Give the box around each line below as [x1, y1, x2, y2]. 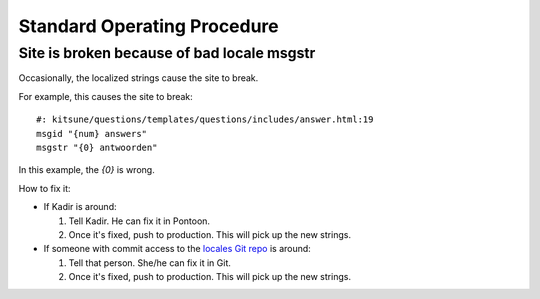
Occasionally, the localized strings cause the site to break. [18, 72, 259, 84]
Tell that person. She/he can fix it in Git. [68, 256, 232, 269]
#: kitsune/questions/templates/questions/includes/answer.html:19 [36, 114, 374, 125]
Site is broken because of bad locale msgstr [18, 44, 316, 62]
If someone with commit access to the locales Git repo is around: [43, 243, 312, 255]
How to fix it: [18, 182, 71, 194]
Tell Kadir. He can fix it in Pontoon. [68, 215, 210, 227]
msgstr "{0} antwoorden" [36, 141, 158, 153]
